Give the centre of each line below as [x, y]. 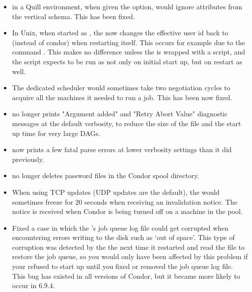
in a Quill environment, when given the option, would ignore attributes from [127, 6]
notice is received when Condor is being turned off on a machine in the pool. [127, 211]
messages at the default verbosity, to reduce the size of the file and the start [126, 123]
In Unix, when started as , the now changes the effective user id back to [120, 33]
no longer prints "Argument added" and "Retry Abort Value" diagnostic [120, 114]
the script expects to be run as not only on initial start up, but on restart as [127, 61]
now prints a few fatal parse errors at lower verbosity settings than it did [122, 149]
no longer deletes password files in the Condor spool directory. [106, 175]
